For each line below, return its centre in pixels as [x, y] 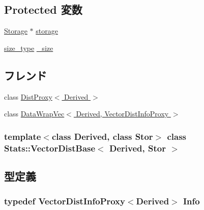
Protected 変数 [43, 9]
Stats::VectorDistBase [50, 148]
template [23, 136]
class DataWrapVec [34, 114]
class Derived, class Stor [102, 136]
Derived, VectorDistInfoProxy [122, 114]
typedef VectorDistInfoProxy [65, 201]
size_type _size [29, 48]
